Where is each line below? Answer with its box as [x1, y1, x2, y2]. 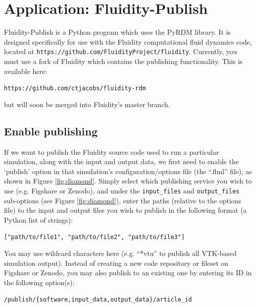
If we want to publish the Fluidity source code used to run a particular [4, 146, 219, 157]
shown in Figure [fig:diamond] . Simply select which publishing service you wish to [4, 176, 252, 186]
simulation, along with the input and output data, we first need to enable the [4, 156, 239, 167]
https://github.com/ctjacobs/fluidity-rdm [4, 85, 146, 92]
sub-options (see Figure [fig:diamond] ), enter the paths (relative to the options [4, 195, 242, 205]
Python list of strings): [4, 214, 73, 225]
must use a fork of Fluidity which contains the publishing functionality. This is [4, 56, 243, 66]
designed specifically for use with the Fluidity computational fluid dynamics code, [4, 36, 252, 47]
